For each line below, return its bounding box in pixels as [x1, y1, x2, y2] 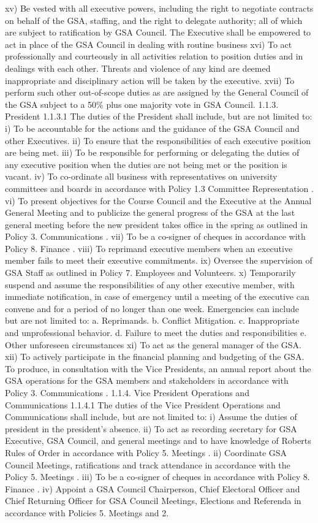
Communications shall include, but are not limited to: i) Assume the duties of [5, 410, 297, 423]
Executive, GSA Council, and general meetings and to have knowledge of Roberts [5, 434, 311, 447]
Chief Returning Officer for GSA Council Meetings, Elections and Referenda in [5, 494, 301, 507]
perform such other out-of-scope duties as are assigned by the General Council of [5, 86, 309, 99]
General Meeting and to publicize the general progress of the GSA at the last [5, 206, 295, 219]
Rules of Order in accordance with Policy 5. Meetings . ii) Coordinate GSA [5, 446, 287, 459]
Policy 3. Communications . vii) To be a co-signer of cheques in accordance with [5, 230, 306, 243]
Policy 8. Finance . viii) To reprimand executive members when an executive [5, 242, 293, 254]
